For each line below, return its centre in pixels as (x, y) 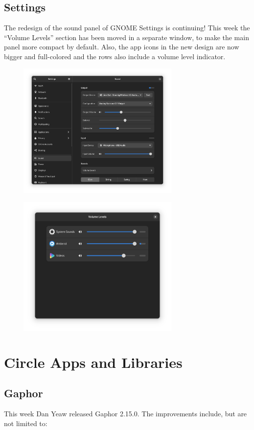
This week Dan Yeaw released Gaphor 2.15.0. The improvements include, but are (126, 414)
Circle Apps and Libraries (93, 362)
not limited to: (26, 423)
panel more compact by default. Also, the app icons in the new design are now (122, 47)
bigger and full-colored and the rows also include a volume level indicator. (115, 56)
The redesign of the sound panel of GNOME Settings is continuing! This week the (127, 28)
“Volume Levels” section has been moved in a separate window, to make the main (127, 37)
